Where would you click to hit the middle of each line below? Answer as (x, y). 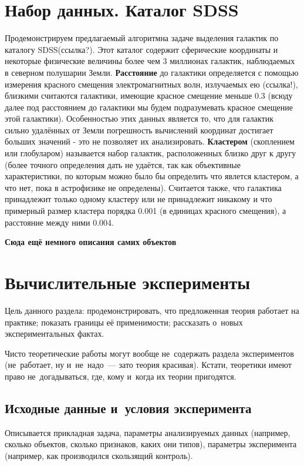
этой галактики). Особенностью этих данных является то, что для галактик (139, 118)
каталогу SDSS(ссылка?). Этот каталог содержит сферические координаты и (141, 49)
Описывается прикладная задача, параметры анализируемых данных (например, (148, 432)
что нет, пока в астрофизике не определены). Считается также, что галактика (143, 187)
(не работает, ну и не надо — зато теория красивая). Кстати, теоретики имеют (148, 365)
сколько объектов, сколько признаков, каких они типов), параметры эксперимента (151, 444)
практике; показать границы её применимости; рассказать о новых (124, 322)
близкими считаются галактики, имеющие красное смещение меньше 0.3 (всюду (149, 95)
